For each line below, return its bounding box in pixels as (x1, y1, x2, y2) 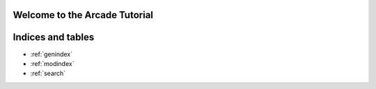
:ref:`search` (30, 70, 66, 78)
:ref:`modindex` (30, 59, 75, 67)
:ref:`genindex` (30, 49, 73, 58)
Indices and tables (13, 31, 95, 43)
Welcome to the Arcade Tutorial (13, 9, 153, 21)
